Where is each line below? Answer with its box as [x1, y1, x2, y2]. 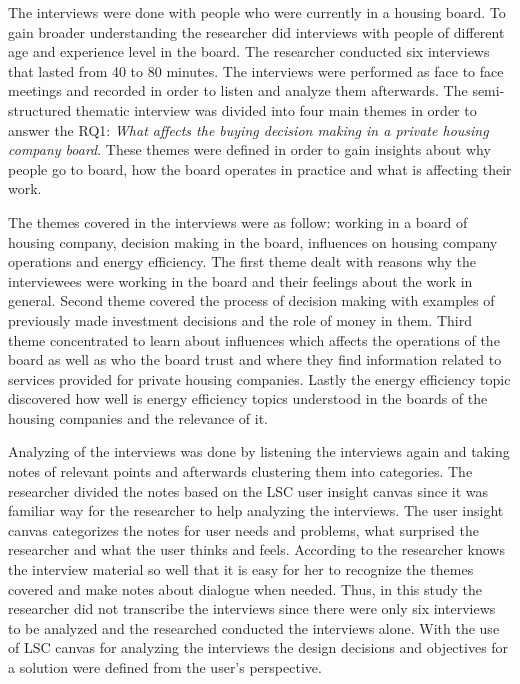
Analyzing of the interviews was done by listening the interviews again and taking [8, 441, 510, 462]
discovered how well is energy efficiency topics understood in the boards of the [8, 388, 488, 409]
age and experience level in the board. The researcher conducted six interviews [8, 41, 490, 62]
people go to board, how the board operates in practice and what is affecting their [8, 158, 512, 179]
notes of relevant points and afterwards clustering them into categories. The [8, 461, 473, 482]
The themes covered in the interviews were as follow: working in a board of [8, 211, 468, 232]
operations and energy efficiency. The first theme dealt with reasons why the [8, 251, 476, 272]
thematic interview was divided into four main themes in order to [75, 99, 477, 120]
